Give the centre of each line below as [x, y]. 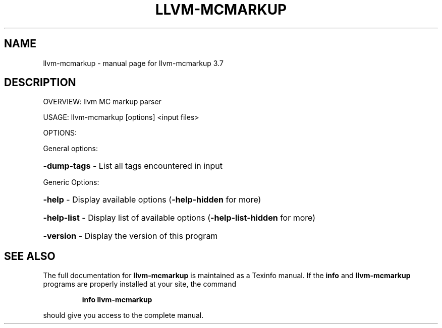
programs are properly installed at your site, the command [140, 284]
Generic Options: [71, 182]
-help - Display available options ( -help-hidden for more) [152, 200]
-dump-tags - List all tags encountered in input [133, 166]
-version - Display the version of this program [130, 236]
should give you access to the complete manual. [123, 315]
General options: [70, 149]
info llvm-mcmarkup [117, 300]
